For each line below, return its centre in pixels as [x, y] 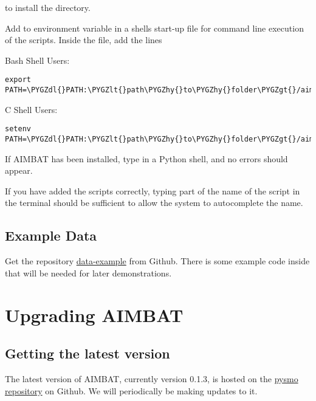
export [18, 80]
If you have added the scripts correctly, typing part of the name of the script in [153, 190]
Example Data [51, 235]
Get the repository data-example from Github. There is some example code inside [157, 261]
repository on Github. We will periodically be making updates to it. [131, 390]
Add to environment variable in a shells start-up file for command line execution [154, 28]
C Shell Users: [31, 109]
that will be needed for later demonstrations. [88, 272]
